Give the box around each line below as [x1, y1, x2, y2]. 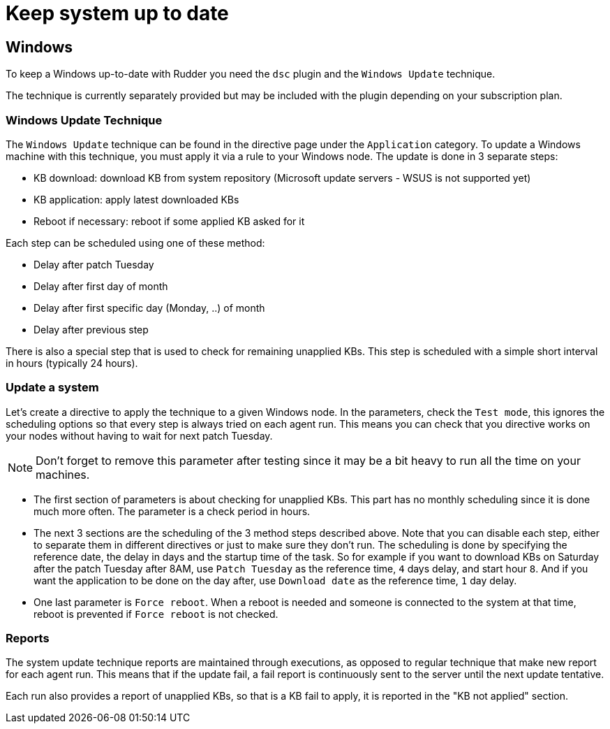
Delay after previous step [34, 323, 149, 335]
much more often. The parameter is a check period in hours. [34, 505, 311, 517]
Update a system [6, 380, 99, 395]
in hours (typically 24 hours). [6, 356, 138, 369]
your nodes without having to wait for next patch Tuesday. [6, 429, 273, 442]
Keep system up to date [6, 1, 229, 25]
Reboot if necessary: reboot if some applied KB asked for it [34, 215, 305, 227]
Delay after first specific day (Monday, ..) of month [34, 301, 265, 314]
